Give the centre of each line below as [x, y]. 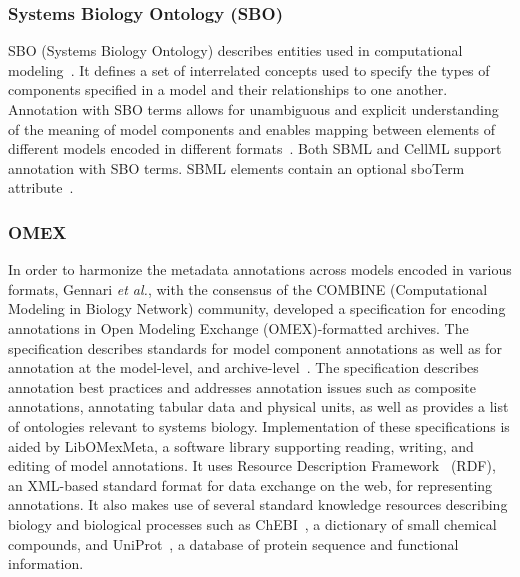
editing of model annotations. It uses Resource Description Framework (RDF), [252, 465]
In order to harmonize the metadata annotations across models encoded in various [260, 269]
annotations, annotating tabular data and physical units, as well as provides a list [258, 406]
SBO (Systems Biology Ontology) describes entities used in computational [235, 50]
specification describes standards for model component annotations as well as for [255, 347]
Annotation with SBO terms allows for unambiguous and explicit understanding [253, 109]
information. [46, 563]
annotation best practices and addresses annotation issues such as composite [242, 386]
